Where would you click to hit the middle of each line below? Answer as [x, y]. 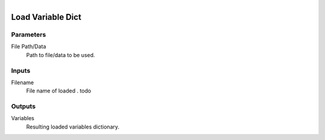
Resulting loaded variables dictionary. [73, 127]
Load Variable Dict [46, 17]
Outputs [23, 106]
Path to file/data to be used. [61, 55]
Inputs [21, 70]
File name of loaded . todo [59, 91]
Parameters [29, 34]
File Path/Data [29, 47]
